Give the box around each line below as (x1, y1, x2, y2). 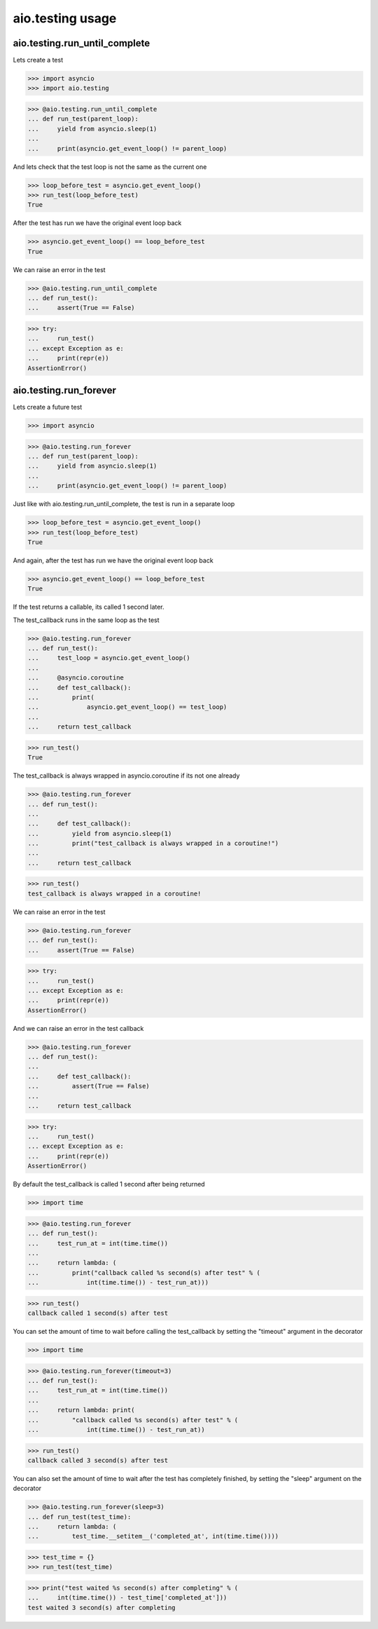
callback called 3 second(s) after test (27, 1456, 168, 1464)
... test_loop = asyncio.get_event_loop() (27, 654, 190, 662)
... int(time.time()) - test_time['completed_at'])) (27, 1594, 227, 1602)
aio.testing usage (13, 11, 117, 26)
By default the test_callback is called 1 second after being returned (13, 1180, 206, 1189)
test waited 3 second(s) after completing (27, 1603, 176, 1611)
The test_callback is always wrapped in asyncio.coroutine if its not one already (13, 771, 240, 780)
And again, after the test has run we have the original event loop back (13, 556, 213, 565)
